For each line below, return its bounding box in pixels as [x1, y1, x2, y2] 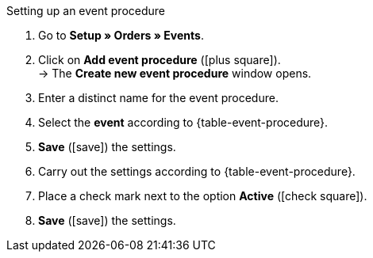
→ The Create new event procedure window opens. [38, 66, 312, 80]
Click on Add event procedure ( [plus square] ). [38, 53, 281, 66]
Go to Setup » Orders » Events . [38, 28, 204, 42]
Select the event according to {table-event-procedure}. [38, 116, 329, 129]
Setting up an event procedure [6, 4, 165, 17]
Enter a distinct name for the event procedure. [38, 91, 279, 104]
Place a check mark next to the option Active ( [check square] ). [38, 189, 367, 203]
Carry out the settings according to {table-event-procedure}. [38, 165, 356, 178]
